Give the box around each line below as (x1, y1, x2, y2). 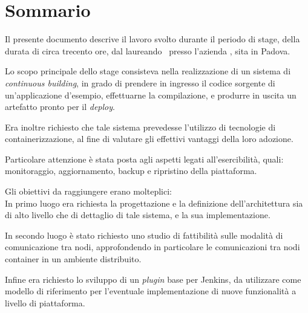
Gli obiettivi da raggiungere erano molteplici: (5, 185, 172, 198)
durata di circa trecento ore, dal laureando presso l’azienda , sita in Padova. (5, 44, 290, 57)
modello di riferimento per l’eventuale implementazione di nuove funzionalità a (5, 285, 297, 297)
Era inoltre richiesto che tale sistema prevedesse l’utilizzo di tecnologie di (5, 120, 276, 133)
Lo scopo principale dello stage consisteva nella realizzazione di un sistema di (5, 65, 291, 77)
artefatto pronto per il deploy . (5, 100, 115, 113)
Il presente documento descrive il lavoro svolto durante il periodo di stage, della (5, 33, 300, 45)
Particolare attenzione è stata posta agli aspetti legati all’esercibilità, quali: (5, 152, 284, 165)
